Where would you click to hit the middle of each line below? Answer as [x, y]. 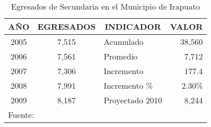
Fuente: [21, 115]
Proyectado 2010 [133, 100]
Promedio [120, 56]
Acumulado [123, 42]
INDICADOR [133, 26]
